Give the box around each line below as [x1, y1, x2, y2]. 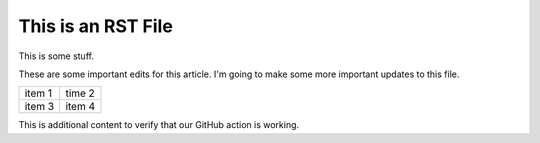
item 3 [24, 100, 55, 114]
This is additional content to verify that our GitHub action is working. [18, 119, 300, 131]
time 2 [65, 86, 95, 100]
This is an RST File [18, 15, 174, 37]
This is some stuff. [18, 50, 95, 62]
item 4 [65, 100, 96, 114]
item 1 [24, 86, 53, 100]
